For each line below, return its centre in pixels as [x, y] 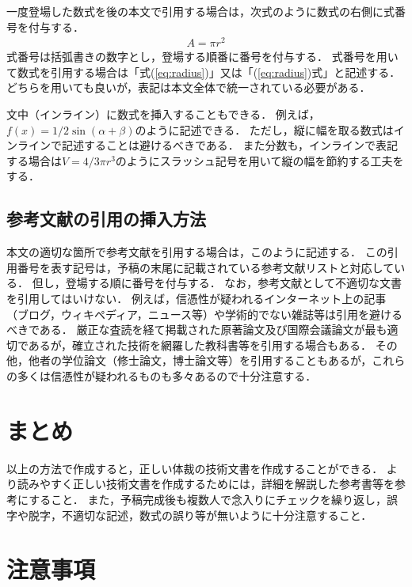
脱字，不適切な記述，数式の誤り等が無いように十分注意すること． [200, 515]
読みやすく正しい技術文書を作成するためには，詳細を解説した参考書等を [206, 484]
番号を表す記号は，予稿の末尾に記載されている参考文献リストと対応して [206, 267]
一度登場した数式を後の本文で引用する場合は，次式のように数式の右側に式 [200, 11]
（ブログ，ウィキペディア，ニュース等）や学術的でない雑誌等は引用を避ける [204, 314]
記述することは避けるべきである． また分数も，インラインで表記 [229, 145]
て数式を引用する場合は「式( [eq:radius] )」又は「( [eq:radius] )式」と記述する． [204, 72]
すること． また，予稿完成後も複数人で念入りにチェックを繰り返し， [208, 499]
